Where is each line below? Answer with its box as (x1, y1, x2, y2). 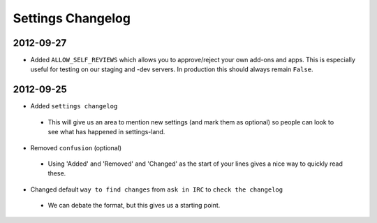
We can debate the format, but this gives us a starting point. (47, 201, 221, 210)
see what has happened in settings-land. (47, 128, 165, 136)
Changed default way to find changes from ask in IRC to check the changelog (30, 185, 283, 194)
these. (47, 169, 66, 178)
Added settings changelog (30, 102, 118, 110)
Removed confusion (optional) (30, 143, 122, 152)
